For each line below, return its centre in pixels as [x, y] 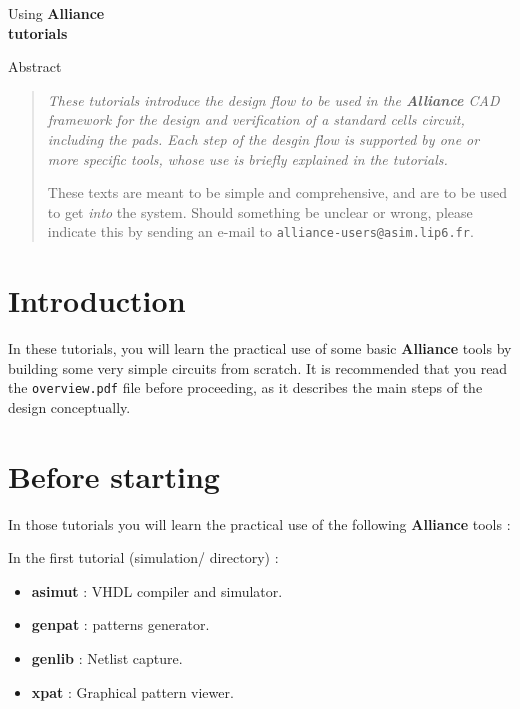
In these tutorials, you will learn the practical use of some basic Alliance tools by [260, 348]
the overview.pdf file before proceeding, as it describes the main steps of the [245, 387]
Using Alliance [56, 13]
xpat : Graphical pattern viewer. [132, 691]
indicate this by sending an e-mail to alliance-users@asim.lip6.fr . [260, 231]
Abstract [35, 66]
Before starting [114, 475]
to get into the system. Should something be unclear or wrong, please [260, 211]
